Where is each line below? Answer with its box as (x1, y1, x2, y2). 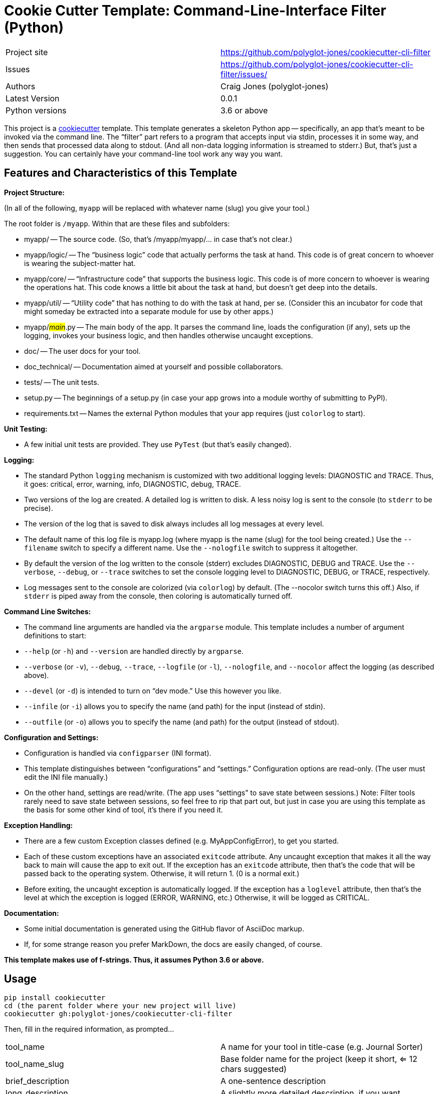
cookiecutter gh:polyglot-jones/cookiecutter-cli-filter (4, 1010, 233, 1018)
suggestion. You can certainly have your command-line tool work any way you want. (4, 149, 283, 158)
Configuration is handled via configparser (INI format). (24, 748, 211, 757)
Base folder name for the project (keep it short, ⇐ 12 (221, 1054, 417, 1064)
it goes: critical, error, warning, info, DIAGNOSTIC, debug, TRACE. (24, 479, 241, 488)
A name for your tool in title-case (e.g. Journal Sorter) (221, 1042, 423, 1052)
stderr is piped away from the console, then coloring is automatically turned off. (24, 591, 293, 600)
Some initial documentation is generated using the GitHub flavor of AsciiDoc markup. (24, 924, 304, 933)
